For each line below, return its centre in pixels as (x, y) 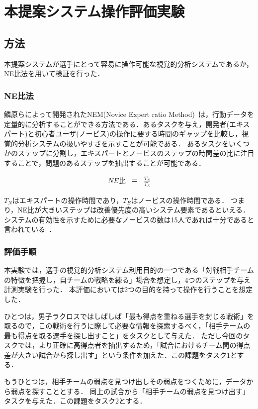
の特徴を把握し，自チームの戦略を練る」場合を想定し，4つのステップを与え (128, 279)
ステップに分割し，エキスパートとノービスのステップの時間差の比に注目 (136, 153)
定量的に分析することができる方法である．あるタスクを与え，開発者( (117, 124)
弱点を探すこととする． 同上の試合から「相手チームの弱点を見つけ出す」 (130, 391)
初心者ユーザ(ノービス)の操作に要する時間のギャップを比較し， (138, 134)
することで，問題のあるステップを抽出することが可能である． (105, 162)
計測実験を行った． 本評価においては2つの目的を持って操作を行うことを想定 (129, 289)
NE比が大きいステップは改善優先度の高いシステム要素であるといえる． (134, 210)
